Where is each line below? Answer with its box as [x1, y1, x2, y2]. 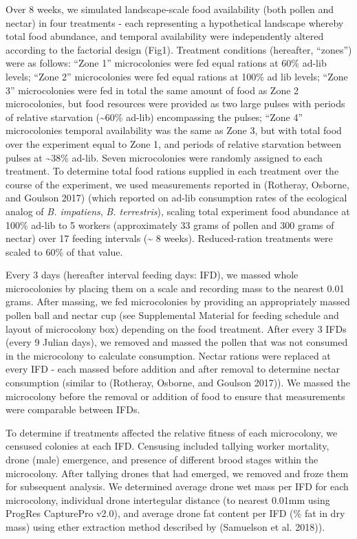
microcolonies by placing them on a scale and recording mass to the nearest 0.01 [6, 280, 345, 295]
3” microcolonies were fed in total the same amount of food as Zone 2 [6, 82, 299, 97]
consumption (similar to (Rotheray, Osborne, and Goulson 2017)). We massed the [6, 375, 351, 390]
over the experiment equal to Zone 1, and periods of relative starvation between [6, 136, 341, 151]
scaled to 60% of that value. [6, 244, 123, 258]
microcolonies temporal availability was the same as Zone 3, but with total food [6, 123, 342, 137]
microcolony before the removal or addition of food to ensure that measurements [6, 388, 345, 403]
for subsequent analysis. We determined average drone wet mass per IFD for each [6, 479, 349, 494]
